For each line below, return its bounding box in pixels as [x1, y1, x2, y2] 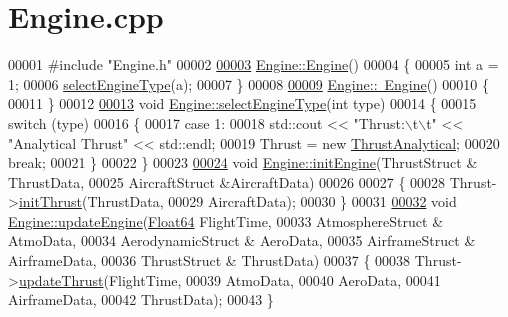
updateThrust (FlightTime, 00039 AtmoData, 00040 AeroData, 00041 [18, 269, 441, 290]
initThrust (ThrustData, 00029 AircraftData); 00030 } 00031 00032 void [18, 191, 457, 212]
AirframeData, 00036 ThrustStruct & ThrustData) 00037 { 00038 [8, 250, 411, 271]
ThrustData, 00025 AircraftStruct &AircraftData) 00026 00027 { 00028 [8, 171, 446, 192]
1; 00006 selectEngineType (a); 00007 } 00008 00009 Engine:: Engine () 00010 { [8, 73, 489, 94]
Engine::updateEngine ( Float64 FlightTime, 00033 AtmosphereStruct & [8, 210, 444, 231]
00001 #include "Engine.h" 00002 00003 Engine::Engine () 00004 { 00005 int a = [8, 54, 499, 75]
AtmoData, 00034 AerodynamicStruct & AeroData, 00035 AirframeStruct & [8, 230, 476, 251]
